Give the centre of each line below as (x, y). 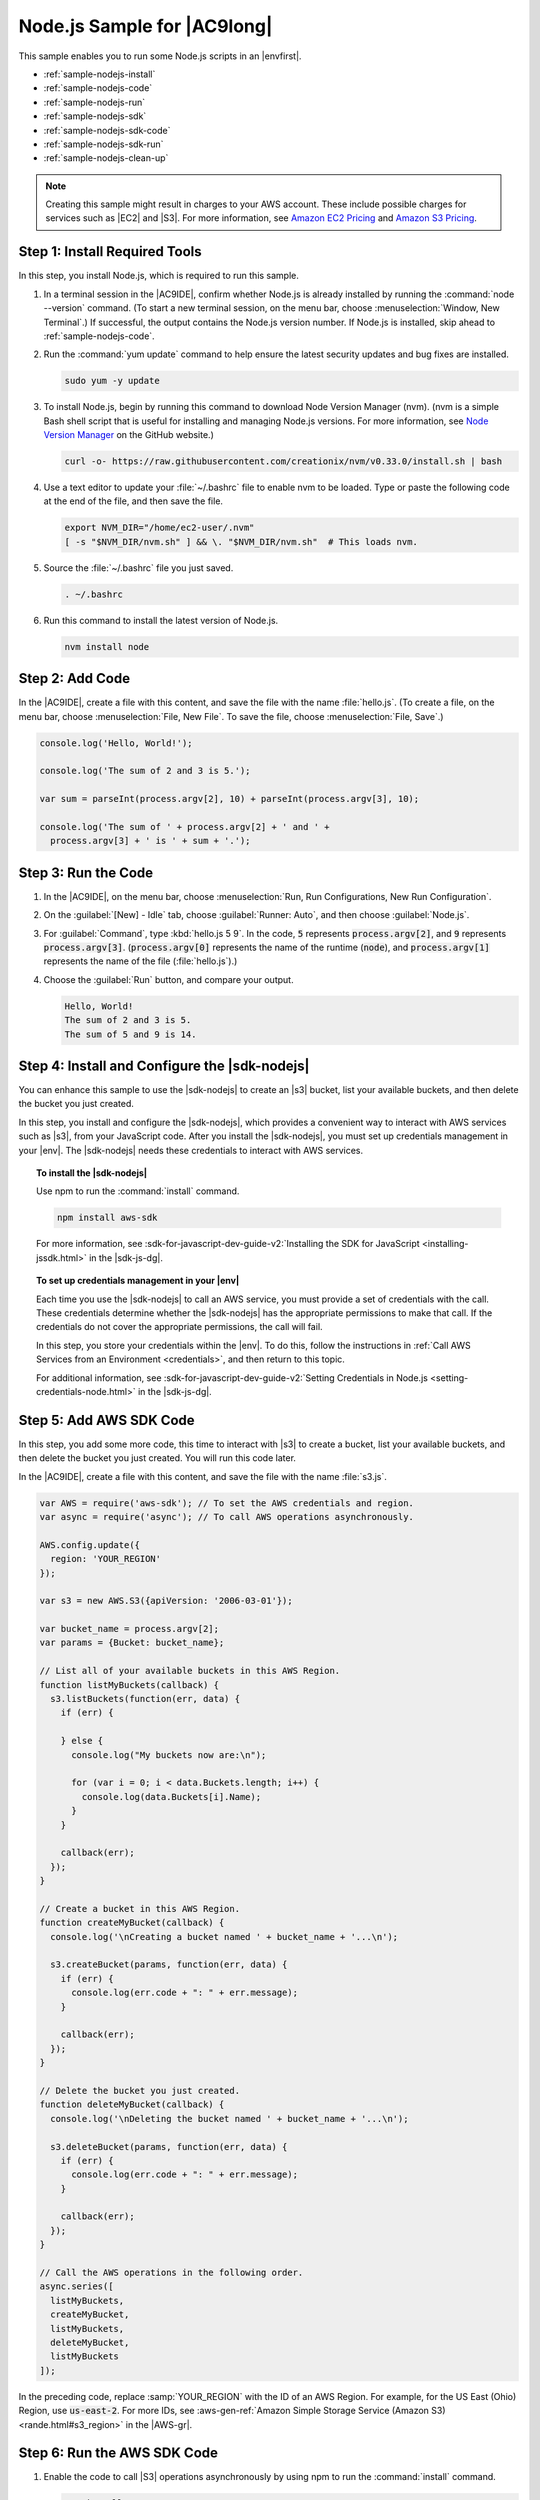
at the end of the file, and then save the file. (133, 501)
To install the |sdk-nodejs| (92, 1173)
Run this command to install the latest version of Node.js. (161, 620)
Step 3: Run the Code (86, 872)
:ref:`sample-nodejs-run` (94, 102)
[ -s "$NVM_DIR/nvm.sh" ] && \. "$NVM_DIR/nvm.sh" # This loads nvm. (241, 541)
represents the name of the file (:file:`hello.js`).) (140, 961)
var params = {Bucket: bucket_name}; (132, 1643)
